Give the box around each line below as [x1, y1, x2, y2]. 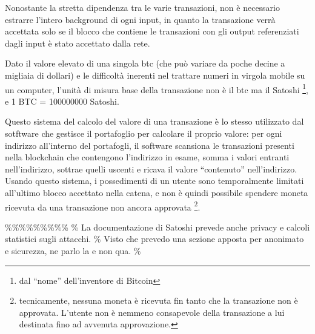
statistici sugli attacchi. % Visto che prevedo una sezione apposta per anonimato [5, 232, 304, 245]
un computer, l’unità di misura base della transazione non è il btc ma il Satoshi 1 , [5, 81, 308, 96]
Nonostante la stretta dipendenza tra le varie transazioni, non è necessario [5, 1, 280, 13]
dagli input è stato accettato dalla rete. [5, 36, 150, 49]
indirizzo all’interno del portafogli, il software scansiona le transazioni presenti [5, 139, 294, 151]
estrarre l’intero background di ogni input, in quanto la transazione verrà [5, 13, 276, 25]
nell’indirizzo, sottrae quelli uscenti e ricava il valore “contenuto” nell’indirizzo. [5, 162, 297, 175]
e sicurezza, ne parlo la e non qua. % [5, 244, 141, 257]
